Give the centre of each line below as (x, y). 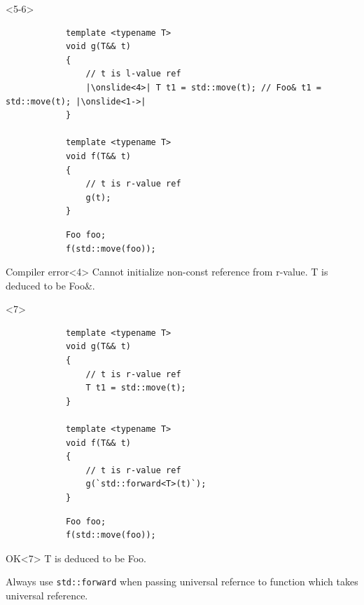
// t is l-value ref (133, 74)
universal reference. (47, 596)
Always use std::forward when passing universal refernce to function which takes (182, 582)
